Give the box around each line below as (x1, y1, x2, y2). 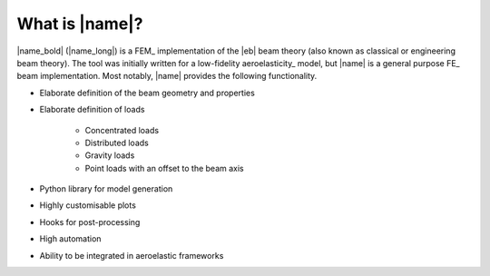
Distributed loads (84, 137, 149, 148)
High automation (39, 233, 102, 244)
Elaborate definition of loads (39, 104, 145, 115)
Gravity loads (84, 150, 135, 161)
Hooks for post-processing (39, 216, 141, 227)
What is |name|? (16, 14, 143, 34)
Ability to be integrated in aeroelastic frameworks (39, 250, 224, 261)
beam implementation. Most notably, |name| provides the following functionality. (16, 71, 318, 82)
